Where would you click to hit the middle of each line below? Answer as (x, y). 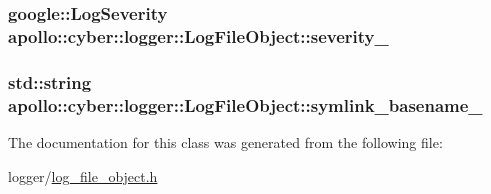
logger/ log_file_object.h (83, 175)
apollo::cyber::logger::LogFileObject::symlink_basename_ (245, 104)
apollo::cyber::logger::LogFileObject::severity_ (198, 35)
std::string (50, 81)
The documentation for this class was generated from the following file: (225, 141)
